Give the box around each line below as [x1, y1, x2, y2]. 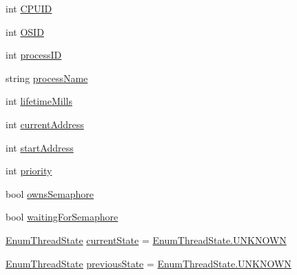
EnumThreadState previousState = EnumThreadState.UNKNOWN [6, 256, 291, 270]
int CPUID [6, 1, 52, 15]
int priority [6, 163, 52, 178]
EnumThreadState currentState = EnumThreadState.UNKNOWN [6, 232, 287, 247]
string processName [6, 70, 88, 85]
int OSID [6, 24, 44, 39]
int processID [6, 48, 62, 62]
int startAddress [6, 140, 74, 154]
